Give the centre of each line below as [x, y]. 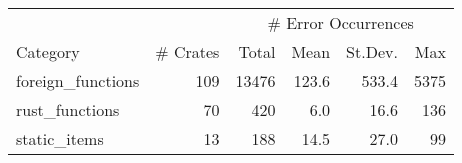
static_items [60, 138]
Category [48, 51]
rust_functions [68, 109]
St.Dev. [372, 51]
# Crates [187, 51]
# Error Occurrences [340, 22]
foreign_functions [78, 80]
